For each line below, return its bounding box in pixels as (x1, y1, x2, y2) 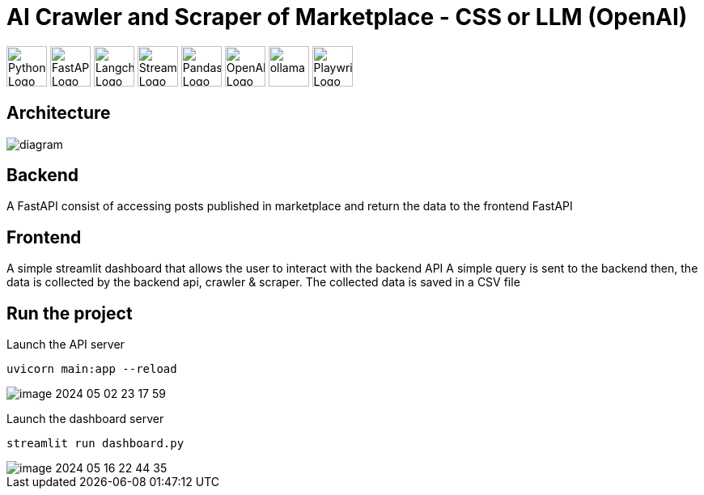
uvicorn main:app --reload (6, 362, 177, 376)
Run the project (6, 302, 133, 324)
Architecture (6, 103, 111, 124)
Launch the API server (6, 337, 125, 352)
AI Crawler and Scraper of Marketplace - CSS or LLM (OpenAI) (6, 3, 688, 31)
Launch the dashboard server (6, 412, 164, 426)
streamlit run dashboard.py (6, 437, 184, 451)
